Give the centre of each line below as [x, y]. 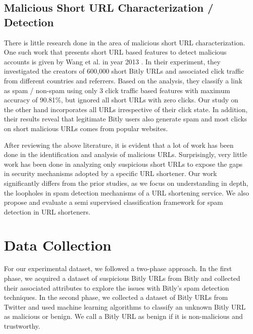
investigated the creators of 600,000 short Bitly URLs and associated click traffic [124, 71]
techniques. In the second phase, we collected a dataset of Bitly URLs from [116, 297]
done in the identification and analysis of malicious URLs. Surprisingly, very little [126, 154]
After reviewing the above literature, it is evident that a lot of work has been [119, 145]
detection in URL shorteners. [47, 211]
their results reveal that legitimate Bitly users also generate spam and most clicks [126, 119]
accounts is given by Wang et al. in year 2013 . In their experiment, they [112, 61]
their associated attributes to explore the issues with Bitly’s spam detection [117, 287]
